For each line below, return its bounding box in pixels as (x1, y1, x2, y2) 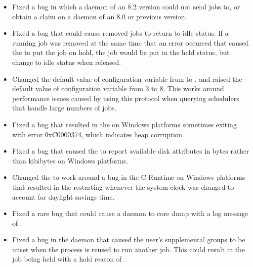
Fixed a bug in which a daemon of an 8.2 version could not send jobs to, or (12, 1, 240, 11)
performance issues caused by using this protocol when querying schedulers (12, 93, 239, 103)
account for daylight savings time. (12, 191, 115, 202)
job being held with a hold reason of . (12, 254, 126, 264)
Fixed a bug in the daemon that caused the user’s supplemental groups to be (12, 234, 246, 245)
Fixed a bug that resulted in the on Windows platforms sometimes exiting (12, 119, 237, 129)
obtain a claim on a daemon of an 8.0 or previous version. (12, 11, 187, 21)
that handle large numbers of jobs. (12, 103, 117, 113)
